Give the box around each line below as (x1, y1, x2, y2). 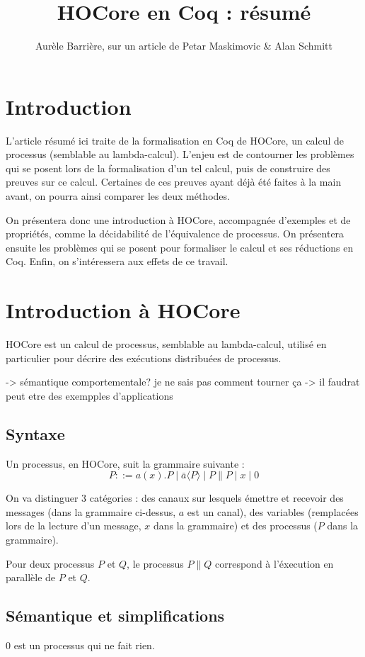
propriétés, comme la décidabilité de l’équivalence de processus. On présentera (6, 226, 344, 241)
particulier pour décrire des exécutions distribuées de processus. (6, 350, 282, 365)
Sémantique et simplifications (6, 605, 225, 627)
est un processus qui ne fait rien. (13, 638, 155, 653)
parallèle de (6, 570, 56, 585)
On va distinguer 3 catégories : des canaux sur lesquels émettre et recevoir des (6, 490, 344, 505)
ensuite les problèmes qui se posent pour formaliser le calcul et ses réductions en (6, 240, 354, 254)
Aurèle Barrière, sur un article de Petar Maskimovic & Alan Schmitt (35, 38, 333, 53)
